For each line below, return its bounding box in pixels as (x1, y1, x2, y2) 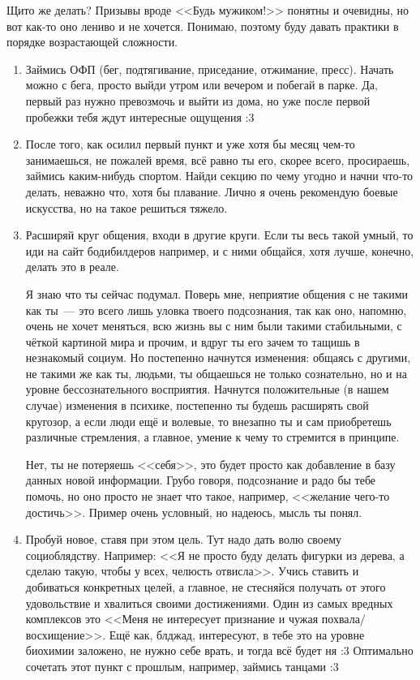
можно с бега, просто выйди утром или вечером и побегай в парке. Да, (25, 76, 378, 93)
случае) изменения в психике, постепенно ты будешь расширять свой (25, 397, 369, 414)
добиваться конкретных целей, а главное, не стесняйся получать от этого (25, 579, 386, 595)
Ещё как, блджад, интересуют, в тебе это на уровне (109, 626, 365, 643)
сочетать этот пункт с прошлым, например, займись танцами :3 (25, 657, 339, 674)
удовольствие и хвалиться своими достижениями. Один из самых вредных (25, 594, 393, 611)
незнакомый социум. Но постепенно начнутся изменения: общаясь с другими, (25, 349, 411, 366)
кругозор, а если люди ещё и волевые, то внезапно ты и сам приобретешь (25, 412, 392, 429)
